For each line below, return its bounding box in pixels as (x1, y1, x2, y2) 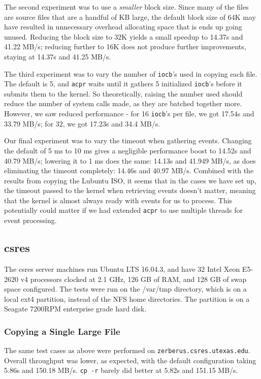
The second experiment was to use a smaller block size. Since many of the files (4, 2, 249, 12)
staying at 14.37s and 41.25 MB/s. (4, 51, 111, 61)
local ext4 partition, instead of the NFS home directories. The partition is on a (4, 293, 250, 304)
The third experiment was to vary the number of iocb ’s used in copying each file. (4, 68, 257, 79)
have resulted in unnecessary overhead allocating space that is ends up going (4, 21, 242, 32)
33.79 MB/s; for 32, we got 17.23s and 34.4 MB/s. (4, 118, 160, 129)
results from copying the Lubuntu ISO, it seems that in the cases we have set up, (4, 175, 256, 185)
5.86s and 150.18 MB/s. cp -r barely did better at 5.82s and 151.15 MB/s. (4, 365, 238, 375)
